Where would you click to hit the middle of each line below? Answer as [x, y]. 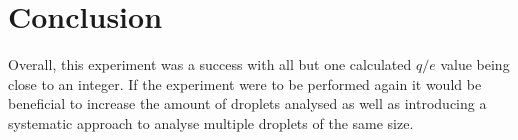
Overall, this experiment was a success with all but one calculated [210, 64]
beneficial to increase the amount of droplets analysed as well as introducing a [247, 103]
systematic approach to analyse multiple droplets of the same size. [211, 122]
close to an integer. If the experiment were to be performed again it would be [245, 83]
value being [475, 64]
